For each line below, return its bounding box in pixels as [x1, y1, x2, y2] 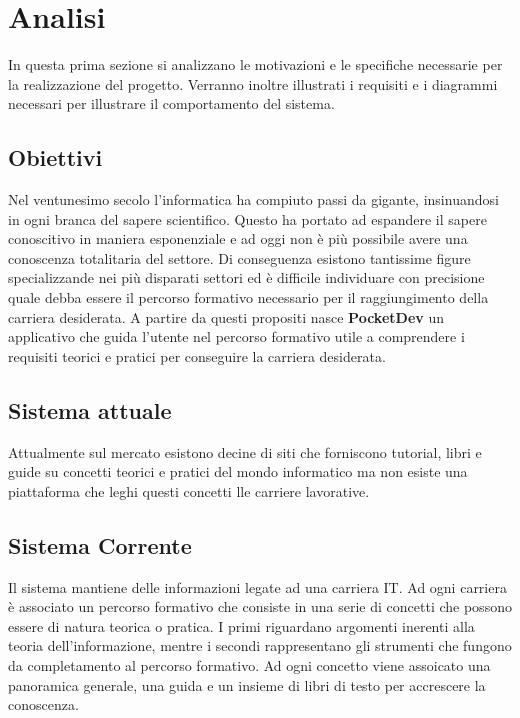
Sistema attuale [8, 394, 172, 425]
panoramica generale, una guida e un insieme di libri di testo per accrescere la [8, 674, 486, 695]
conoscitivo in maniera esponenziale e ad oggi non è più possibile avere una [8, 228, 468, 249]
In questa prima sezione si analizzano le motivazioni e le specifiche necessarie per [8, 54, 503, 75]
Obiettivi [8, 142, 103, 173]
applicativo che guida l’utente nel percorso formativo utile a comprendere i [8, 326, 465, 347]
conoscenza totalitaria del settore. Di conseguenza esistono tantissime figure [8, 247, 471, 268]
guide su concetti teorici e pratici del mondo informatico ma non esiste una [8, 461, 468, 482]
